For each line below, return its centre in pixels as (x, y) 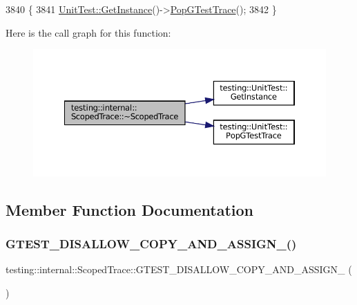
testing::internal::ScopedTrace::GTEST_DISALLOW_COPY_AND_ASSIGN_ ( (179, 269)
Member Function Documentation (130, 209)
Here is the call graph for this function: (88, 32)
